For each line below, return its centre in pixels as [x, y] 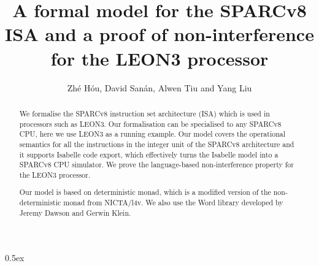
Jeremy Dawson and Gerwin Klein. [75, 212]
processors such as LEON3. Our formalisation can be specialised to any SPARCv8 [150, 123]
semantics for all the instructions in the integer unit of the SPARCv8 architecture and [157, 144]
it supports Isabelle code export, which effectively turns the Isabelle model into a [149, 154]
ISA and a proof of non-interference [159, 34]
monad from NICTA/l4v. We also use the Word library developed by [173, 203]
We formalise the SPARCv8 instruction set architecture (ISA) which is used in [144, 113]
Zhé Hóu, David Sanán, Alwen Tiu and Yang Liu [159, 87]
